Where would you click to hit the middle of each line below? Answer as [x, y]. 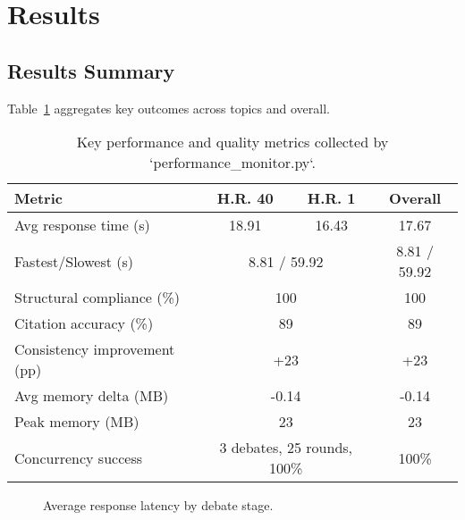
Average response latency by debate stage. [158, 505]
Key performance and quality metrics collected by [232, 142]
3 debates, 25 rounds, [286, 448]
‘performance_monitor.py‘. [232, 163]
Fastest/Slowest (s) [74, 261]
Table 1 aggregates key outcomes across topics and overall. [169, 108]
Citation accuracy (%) [84, 323]
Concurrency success [78, 457]
